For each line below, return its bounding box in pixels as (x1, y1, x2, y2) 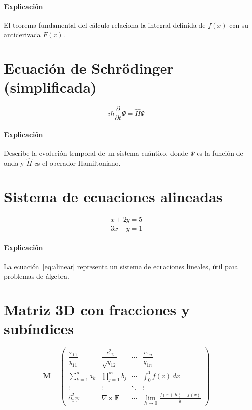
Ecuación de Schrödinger (4, 58, 174, 78)
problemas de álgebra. (4, 271, 69, 281)
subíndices (4, 318, 74, 338)
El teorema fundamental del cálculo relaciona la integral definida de (4, 19, 206, 30)
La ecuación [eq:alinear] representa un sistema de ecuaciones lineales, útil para (4, 261, 238, 271)
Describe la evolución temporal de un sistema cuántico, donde (4, 148, 188, 158)
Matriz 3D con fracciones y (4, 299, 190, 319)
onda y (4, 157, 24, 168)
